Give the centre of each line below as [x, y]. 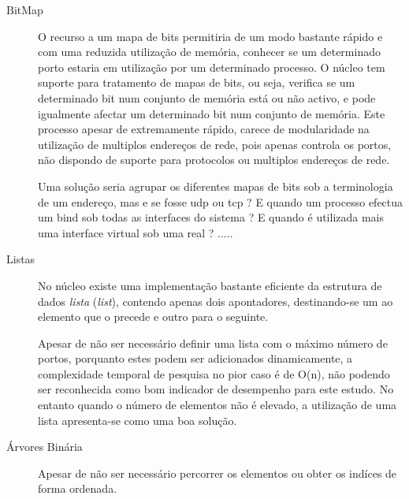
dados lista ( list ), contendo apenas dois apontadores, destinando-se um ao [216, 301]
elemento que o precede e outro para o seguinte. [153, 317]
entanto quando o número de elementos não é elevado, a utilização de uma [218, 405]
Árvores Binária [45, 447]
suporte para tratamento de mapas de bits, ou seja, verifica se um [197, 82]
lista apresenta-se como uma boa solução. [138, 420]
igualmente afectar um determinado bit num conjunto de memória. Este [212, 113]
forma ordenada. [78, 488]
